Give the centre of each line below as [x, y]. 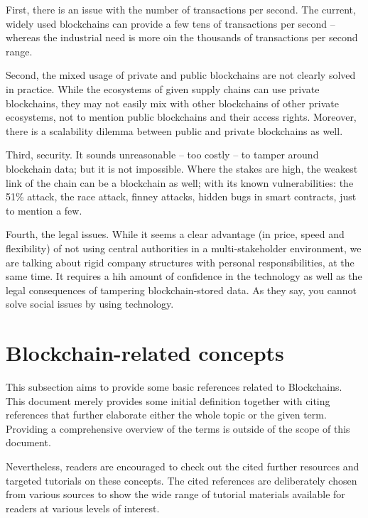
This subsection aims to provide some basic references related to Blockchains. [174, 387]
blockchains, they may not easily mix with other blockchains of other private [172, 103]
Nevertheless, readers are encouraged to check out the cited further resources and [183, 466]
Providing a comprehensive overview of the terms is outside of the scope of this [178, 428]
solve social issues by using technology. [90, 304]
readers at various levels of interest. [83, 508]
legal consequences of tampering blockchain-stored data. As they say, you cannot [181, 290]
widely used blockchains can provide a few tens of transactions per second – [171, 23]
